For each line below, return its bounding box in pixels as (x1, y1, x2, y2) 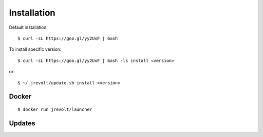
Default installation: (9, 24, 48, 30)
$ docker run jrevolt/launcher (18, 106, 93, 112)
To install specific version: (9, 46, 62, 52)
